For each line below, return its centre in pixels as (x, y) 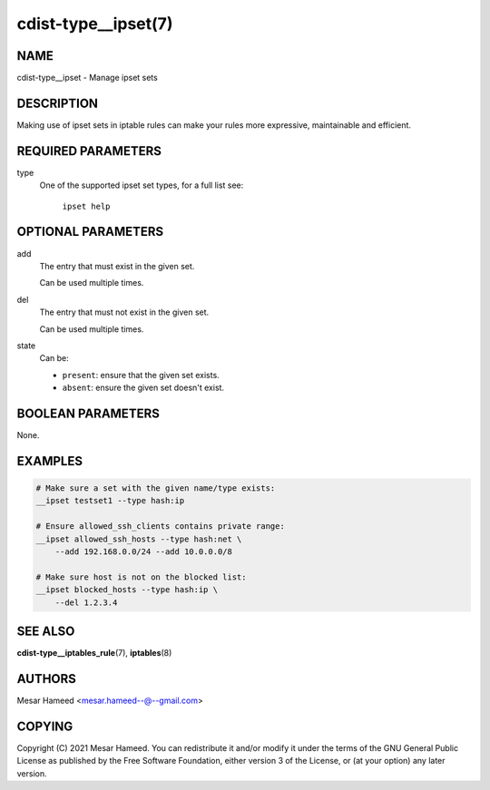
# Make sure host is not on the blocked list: (141, 577)
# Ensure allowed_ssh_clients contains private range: (160, 527)
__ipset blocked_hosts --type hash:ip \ (127, 590)
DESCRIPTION (58, 103)
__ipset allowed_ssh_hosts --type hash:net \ (139, 539)
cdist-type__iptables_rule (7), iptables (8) (94, 653)
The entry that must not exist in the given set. (124, 312)
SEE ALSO (46, 631)
